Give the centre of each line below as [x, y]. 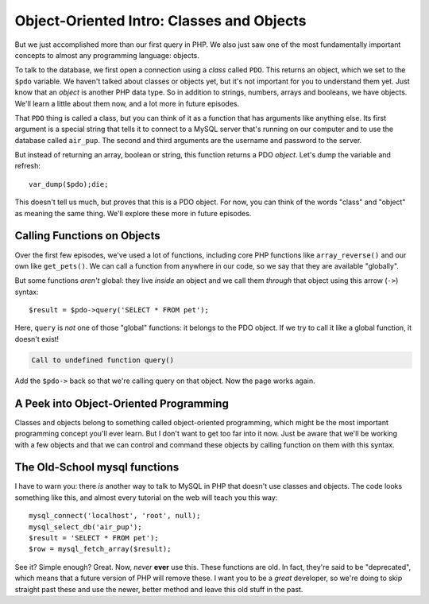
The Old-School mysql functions [97, 468]
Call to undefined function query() [103, 360]
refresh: [28, 166]
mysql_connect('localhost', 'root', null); [115, 516]
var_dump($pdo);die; [69, 184]
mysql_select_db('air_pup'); [85, 527]
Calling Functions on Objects [87, 236]
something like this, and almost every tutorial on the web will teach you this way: [146, 498]
